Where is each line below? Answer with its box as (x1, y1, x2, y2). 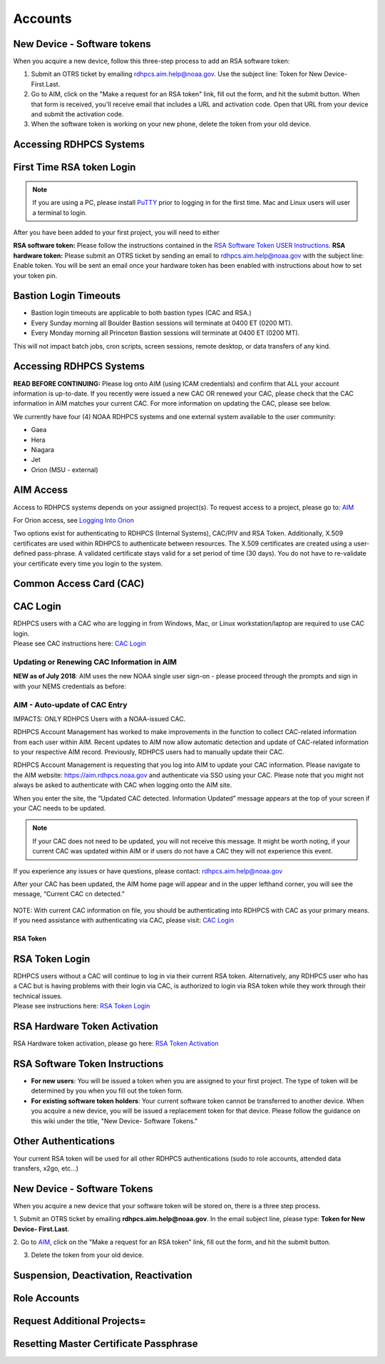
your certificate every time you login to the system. (13, 559, 163, 568)
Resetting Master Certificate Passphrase (13, 1338, 198, 1350)
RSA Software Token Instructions (13, 1058, 164, 1070)
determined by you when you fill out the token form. (31, 1086, 184, 1095)
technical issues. (13, 991, 63, 1000)
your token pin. (13, 271, 58, 280)
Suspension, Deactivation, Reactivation (13, 1270, 192, 1282)
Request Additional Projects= (13, 1315, 146, 1328)
